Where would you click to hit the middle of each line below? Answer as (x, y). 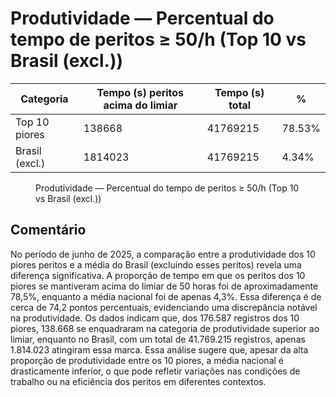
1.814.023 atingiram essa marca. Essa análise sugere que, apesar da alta (159, 349)
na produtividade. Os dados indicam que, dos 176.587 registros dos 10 (155, 318)
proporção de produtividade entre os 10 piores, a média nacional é (147, 360)
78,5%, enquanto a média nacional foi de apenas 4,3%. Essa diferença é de (166, 296)
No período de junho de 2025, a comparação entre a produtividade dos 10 (163, 254)
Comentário (48, 230)
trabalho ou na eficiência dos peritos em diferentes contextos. (138, 381)
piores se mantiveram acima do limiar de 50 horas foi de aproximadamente (164, 286)
